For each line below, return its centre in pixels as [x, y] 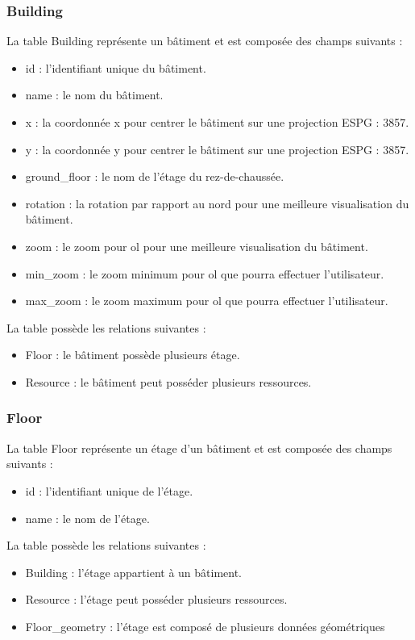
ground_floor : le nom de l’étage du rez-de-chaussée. [155, 176]
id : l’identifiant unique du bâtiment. [116, 67]
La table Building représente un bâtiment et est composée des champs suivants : [205, 41]
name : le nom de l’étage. [87, 518]
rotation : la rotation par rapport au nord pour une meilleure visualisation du [217, 203]
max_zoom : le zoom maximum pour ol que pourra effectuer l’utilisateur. [207, 301]
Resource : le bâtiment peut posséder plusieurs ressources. [168, 381]
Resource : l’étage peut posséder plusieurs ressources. [156, 599]
